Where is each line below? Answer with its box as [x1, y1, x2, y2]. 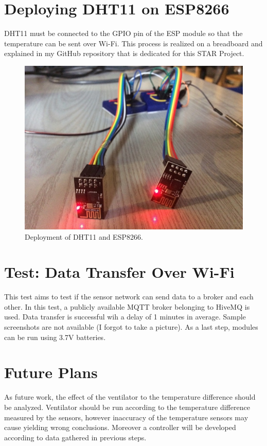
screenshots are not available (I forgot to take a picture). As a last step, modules [4, 322, 258, 332]
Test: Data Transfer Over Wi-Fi [4, 261, 235, 282]
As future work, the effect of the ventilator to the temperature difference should [4, 391, 256, 402]
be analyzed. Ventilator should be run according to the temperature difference [4, 401, 250, 412]
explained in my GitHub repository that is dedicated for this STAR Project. [4, 48, 244, 59]
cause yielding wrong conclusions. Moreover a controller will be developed [4, 422, 236, 433]
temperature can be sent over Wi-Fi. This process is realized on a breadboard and [4, 38, 263, 48]
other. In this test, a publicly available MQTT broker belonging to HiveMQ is [4, 301, 250, 312]
